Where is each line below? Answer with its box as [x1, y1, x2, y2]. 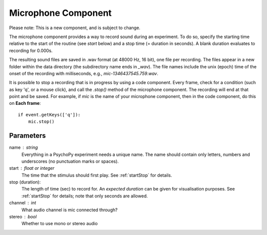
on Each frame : [9, 100, 41, 106]
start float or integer [9, 165, 54, 171]
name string [9, 144, 38, 150]
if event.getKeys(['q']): [18, 112, 81, 117]
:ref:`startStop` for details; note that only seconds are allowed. [21, 193, 148, 199]
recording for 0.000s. [9, 47, 53, 53]
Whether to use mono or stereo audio [21, 221, 98, 227]
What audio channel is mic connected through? [21, 207, 118, 213]
